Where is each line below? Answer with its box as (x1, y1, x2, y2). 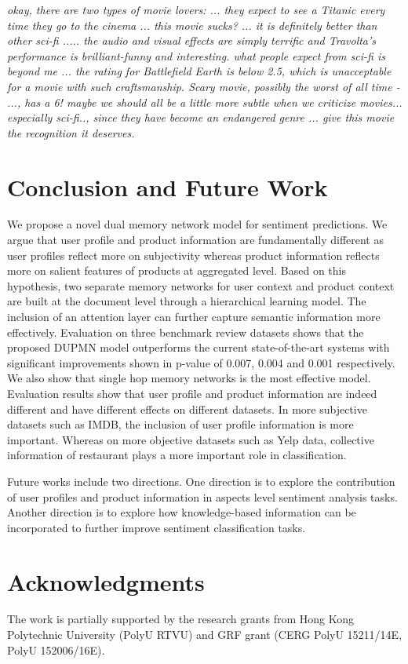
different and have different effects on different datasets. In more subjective (7, 400, 367, 417)
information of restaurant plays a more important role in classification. (7, 447, 347, 463)
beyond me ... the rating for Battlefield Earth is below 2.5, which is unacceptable (7, 63, 392, 79)
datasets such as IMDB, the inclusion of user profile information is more (7, 416, 354, 432)
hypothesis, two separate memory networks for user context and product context (7, 277, 395, 294)
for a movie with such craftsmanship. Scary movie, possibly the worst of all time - (7, 78, 400, 94)
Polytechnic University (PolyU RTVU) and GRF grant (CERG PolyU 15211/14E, (7, 626, 403, 643)
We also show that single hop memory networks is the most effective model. (7, 370, 371, 386)
